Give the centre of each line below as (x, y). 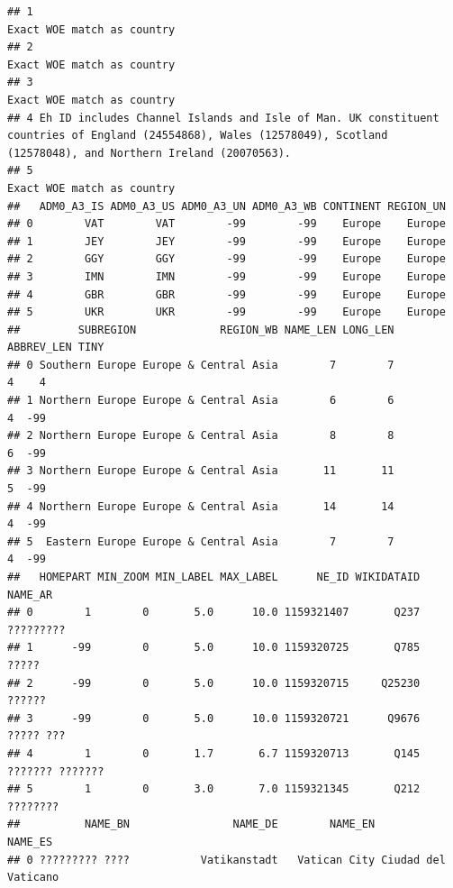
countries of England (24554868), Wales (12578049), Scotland (198, 136)
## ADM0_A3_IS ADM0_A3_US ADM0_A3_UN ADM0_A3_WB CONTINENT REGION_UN (226, 206)
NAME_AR (30, 595)
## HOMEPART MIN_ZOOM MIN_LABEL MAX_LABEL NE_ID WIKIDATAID (214, 577)
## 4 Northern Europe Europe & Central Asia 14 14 (201, 506)
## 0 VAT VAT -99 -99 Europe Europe (226, 224)
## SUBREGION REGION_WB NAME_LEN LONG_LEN (201, 330)
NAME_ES (30, 842)
